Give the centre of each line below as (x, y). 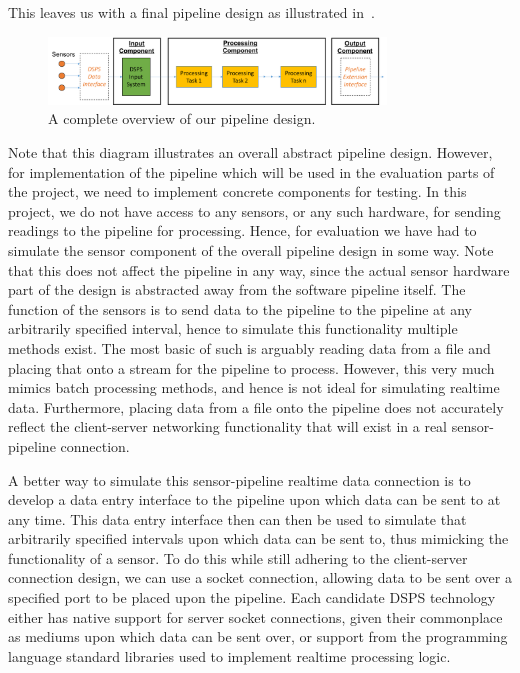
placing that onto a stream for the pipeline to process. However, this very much (251, 367)
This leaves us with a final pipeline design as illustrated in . (191, 12)
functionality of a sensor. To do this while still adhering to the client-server (238, 557)
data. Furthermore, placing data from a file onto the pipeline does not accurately (256, 406)
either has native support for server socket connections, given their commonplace (255, 616)
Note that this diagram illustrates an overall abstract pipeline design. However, (250, 152)
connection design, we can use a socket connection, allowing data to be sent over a (260, 577)
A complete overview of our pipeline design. (182, 118)
